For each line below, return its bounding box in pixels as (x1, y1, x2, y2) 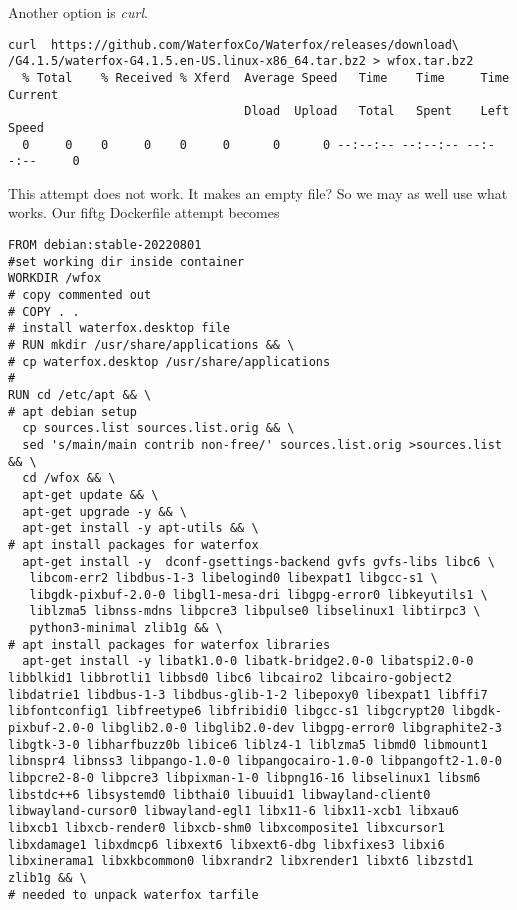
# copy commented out (8, 288, 152, 302)
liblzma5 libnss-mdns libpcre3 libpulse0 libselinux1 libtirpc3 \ (29, 604, 481, 619)
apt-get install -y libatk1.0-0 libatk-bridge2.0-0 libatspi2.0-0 (22, 654, 474, 669)
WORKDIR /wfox (8, 271, 102, 286)
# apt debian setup (8, 404, 137, 419)
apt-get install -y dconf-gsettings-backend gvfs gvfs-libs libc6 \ (22, 554, 495, 569)
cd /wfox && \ (22, 471, 116, 486)
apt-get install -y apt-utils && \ (22, 521, 259, 536)
